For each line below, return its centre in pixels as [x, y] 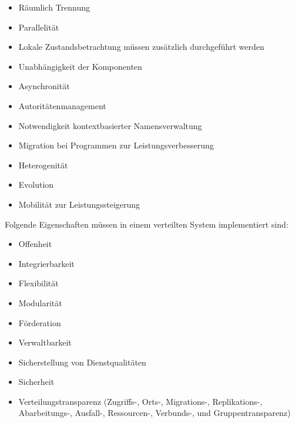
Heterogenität [43, 165]
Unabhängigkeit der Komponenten [80, 66]
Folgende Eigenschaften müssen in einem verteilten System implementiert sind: [147, 224]
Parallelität [39, 27]
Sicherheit [36, 382]
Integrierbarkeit [46, 263]
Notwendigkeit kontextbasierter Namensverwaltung [110, 125]
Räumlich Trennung [54, 7]
